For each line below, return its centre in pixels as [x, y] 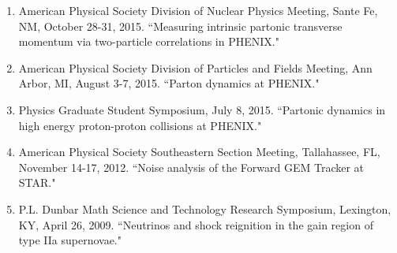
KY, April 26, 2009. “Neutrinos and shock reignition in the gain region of [196, 224]
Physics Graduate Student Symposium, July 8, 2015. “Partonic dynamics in [202, 109]
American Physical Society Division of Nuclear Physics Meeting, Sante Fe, [198, 10]
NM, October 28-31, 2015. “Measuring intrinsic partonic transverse [180, 26]
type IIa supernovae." [70, 240]
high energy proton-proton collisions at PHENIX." [140, 125]
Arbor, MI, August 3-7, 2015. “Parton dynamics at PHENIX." [169, 83]
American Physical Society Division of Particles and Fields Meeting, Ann [195, 67]
